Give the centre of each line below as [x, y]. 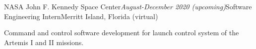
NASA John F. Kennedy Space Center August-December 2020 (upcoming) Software [128, 6]
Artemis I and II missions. [44, 42]
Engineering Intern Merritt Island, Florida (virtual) [81, 16]
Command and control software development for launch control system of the [122, 33]
